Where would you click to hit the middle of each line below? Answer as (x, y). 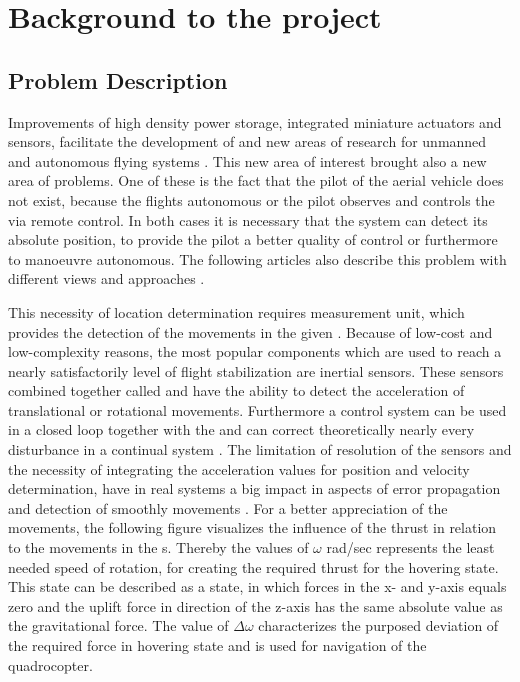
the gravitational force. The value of (118, 625)
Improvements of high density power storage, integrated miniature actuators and (255, 121)
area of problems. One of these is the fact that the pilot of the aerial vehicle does (256, 180)
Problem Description (118, 79)
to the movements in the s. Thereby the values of (158, 547)
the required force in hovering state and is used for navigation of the (217, 645)
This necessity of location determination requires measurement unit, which (236, 311)
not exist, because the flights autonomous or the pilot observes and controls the (251, 199)
